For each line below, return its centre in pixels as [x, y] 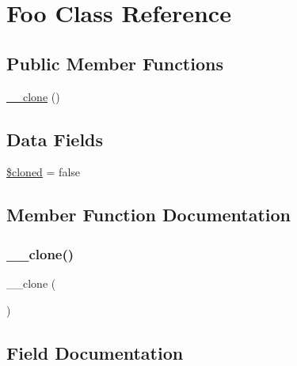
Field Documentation [95, 352]
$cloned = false [44, 172]
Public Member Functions [115, 63]
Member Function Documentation [149, 215]
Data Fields [55, 139]
